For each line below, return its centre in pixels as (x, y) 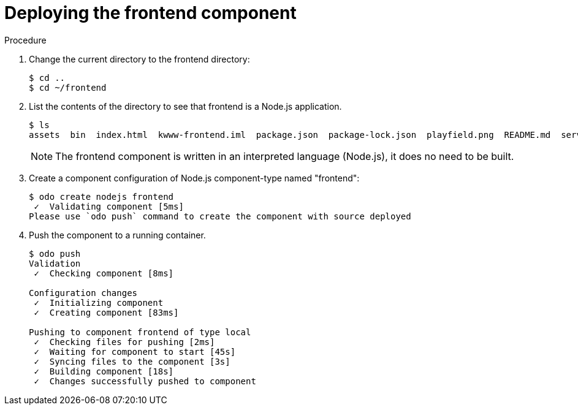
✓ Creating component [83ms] (106, 312)
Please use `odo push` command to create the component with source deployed (220, 216)
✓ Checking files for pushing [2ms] (124, 342)
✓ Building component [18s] (104, 371)
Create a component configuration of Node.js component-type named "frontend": (194, 178)
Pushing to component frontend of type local (140, 332)
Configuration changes (83, 293)
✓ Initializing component (99, 302)
